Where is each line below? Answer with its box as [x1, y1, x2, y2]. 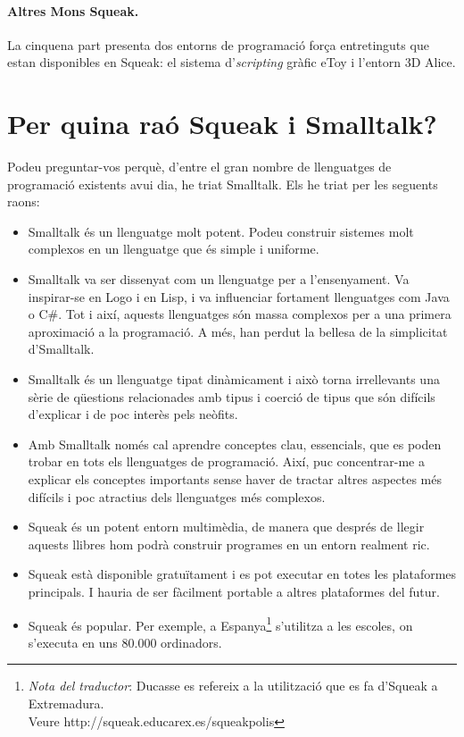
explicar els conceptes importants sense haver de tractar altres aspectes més [28, 470, 443, 489]
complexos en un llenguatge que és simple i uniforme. [28, 239, 319, 258]
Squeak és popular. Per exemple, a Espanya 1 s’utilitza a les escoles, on [28, 613, 413, 634]
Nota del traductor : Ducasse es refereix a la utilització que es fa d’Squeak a [28, 676, 438, 695]
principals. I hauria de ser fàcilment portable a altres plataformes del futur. [28, 582, 440, 600]
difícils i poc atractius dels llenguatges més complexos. [28, 487, 326, 506]
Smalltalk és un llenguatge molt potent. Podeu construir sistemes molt [28, 222, 414, 240]
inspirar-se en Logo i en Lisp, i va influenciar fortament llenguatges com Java [28, 287, 450, 306]
